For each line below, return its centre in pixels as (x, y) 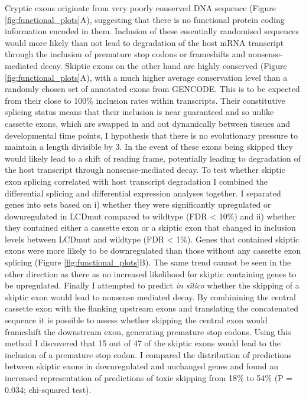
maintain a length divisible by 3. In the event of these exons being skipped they (149, 147)
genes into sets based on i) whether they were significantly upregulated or (138, 204)
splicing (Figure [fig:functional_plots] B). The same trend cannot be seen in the (148, 262)
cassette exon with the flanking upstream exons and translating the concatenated (152, 308)
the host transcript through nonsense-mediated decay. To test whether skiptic (145, 170)
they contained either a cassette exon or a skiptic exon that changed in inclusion (150, 227)
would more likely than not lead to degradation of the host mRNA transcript (144, 42)
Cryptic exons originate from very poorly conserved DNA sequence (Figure (141, 8)
